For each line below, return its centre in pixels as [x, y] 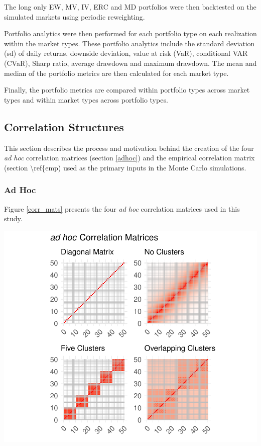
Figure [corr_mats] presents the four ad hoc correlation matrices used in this [122, 208]
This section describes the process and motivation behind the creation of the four [129, 148]
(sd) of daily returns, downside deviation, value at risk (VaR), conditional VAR [126, 53]
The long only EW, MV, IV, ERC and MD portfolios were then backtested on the [130, 7]
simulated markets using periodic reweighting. [75, 16]
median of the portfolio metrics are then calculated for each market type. [116, 73]
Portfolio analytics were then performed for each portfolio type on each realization [130, 33]
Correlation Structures [64, 126]
